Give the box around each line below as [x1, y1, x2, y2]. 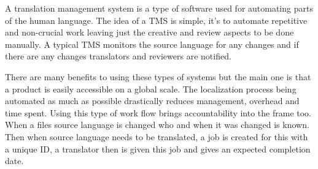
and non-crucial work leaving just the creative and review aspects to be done [5, 26, 294, 39]
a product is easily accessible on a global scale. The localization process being [5, 82, 297, 95]
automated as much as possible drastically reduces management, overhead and [5, 94, 300, 107]
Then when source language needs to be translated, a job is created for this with [5, 130, 308, 143]
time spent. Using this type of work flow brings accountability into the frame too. [5, 106, 311, 119]
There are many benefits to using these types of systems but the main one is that [5, 70, 311, 83]
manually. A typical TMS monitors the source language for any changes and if [5, 37, 299, 50]
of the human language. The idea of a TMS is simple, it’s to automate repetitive [5, 13, 308, 26]
